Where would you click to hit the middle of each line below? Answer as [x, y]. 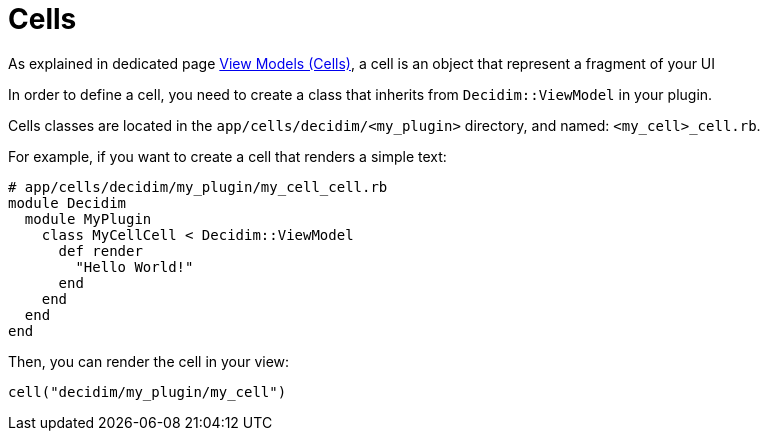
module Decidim [67, 202]
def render [100, 250]
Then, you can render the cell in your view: [149, 361]
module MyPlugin [88, 218]
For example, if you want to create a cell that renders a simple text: [227, 156]
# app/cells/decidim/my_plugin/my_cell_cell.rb [198, 186]
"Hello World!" [134, 266]
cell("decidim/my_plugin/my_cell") [147, 391]
